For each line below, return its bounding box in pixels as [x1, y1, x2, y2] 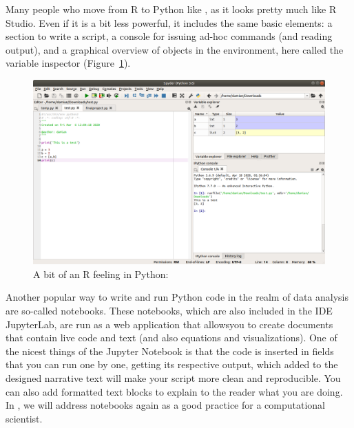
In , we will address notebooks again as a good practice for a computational [6, 398, 325, 412]
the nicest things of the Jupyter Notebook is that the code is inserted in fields [6, 343, 334, 358]
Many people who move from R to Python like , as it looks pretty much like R [6, 2, 337, 16]
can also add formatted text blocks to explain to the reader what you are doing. [6, 384, 343, 398]
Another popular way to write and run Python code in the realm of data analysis [6, 290, 348, 304]
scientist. [6, 411, 43, 425]
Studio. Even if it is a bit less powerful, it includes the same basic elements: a [6, 15, 333, 30]
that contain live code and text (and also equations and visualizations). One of [6, 330, 337, 345]
